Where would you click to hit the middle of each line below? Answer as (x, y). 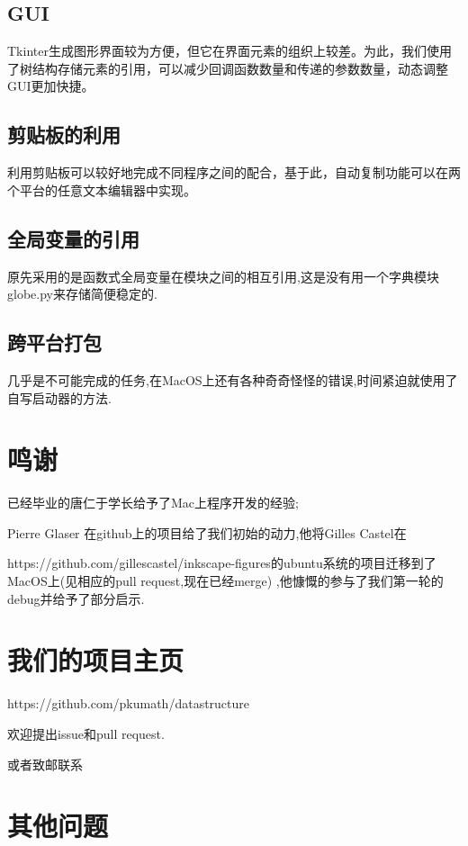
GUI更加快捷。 (51, 86)
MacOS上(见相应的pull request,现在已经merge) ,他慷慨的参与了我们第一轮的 (225, 581)
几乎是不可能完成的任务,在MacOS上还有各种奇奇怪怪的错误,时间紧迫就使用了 (233, 379)
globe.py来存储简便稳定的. (82, 294)
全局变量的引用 (73, 238)
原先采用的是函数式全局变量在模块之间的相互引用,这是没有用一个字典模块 (223, 276)
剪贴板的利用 (64, 135)
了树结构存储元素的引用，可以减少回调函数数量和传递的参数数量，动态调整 (228, 68)
